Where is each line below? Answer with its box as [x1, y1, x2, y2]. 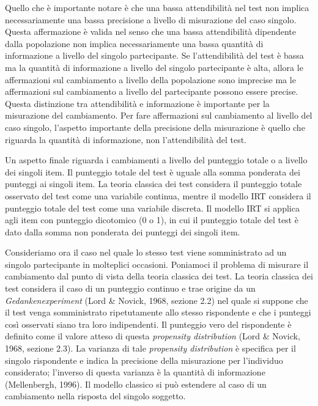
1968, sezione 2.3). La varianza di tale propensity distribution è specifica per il [5, 342, 296, 355]
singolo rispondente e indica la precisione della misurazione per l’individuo [5, 353, 283, 366]
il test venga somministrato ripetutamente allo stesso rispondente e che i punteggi [5, 306, 311, 319]
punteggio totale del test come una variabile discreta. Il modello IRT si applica [5, 201, 300, 214]
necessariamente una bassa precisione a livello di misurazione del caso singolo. [5, 13, 297, 26]
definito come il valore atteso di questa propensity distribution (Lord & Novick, [5, 330, 300, 342]
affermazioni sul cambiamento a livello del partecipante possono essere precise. [5, 85, 298, 98]
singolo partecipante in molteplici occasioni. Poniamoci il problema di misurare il [5, 257, 309, 270]
